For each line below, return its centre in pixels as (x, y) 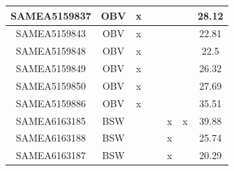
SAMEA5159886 (51, 103)
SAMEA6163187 (51, 155)
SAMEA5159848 (51, 51)
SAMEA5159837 (51, 15)
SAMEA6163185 (51, 120)
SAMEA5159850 (51, 85)
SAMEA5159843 (51, 33)
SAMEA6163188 (51, 138)
